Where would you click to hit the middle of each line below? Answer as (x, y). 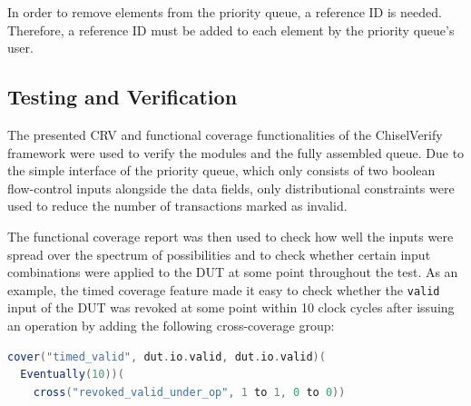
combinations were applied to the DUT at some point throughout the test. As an (233, 272)
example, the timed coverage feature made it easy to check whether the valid (224, 289)
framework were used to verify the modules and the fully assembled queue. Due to (236, 152)
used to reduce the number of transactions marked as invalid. (177, 206)
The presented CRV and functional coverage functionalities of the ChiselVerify (225, 134)
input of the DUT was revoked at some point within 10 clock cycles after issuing (231, 307)
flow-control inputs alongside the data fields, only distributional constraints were (231, 188)
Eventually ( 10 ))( (72, 375)
